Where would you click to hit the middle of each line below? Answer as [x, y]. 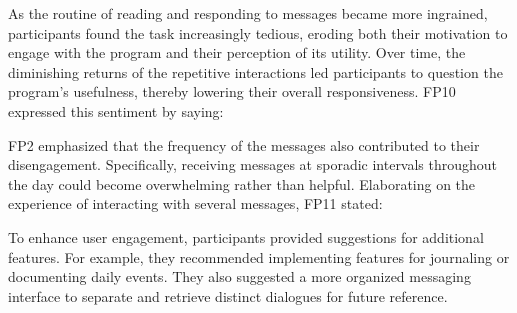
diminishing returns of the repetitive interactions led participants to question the [255, 71]
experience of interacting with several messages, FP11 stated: [195, 203]
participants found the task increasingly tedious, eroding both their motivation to [258, 32]
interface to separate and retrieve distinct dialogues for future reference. [228, 295]
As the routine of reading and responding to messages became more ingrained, [248, 13]
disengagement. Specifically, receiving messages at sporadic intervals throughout [253, 164]
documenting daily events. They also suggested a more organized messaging [239, 276]
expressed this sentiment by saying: [116, 110]
